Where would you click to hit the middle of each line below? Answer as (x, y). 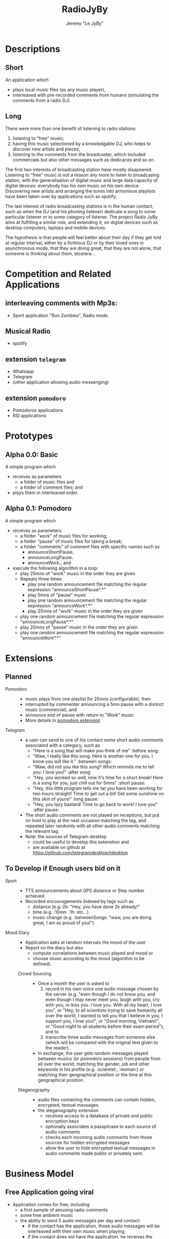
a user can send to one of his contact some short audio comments (94, 740)
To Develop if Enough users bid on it (63, 868)
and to (52, 1031)
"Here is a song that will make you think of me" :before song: (96, 750)
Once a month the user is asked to (73, 983)
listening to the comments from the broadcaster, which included (79, 154)
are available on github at (59, 847)
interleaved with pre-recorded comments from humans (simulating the (86, 95)
